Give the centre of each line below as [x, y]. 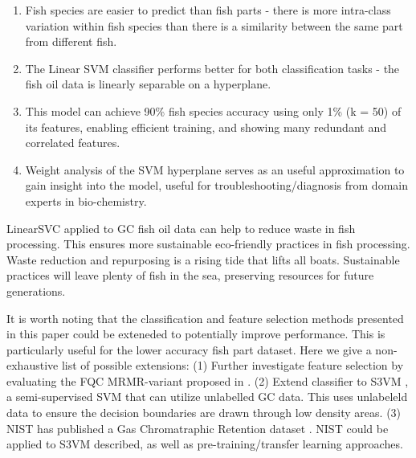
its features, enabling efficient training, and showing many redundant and [206, 127]
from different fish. [71, 41]
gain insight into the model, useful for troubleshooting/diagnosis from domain [216, 185]
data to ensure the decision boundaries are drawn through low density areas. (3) [204, 413]
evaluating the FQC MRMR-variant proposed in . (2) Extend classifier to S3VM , [208, 380]
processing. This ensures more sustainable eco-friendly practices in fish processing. [208, 244]
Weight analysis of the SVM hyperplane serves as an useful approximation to [215, 169]
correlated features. [73, 143]
